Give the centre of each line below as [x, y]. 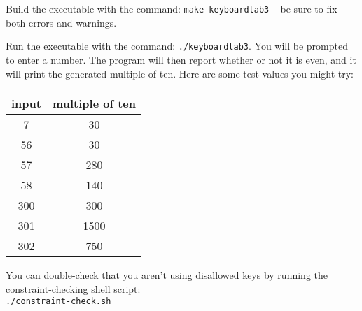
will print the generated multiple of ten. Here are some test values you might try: [180, 73]
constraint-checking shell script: [73, 288]
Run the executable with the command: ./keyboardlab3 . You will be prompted [177, 46]
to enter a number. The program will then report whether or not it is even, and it [181, 59]
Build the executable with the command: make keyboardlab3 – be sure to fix [172, 8]
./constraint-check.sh [58, 302]
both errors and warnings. [61, 22]
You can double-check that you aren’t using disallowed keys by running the [167, 275]
